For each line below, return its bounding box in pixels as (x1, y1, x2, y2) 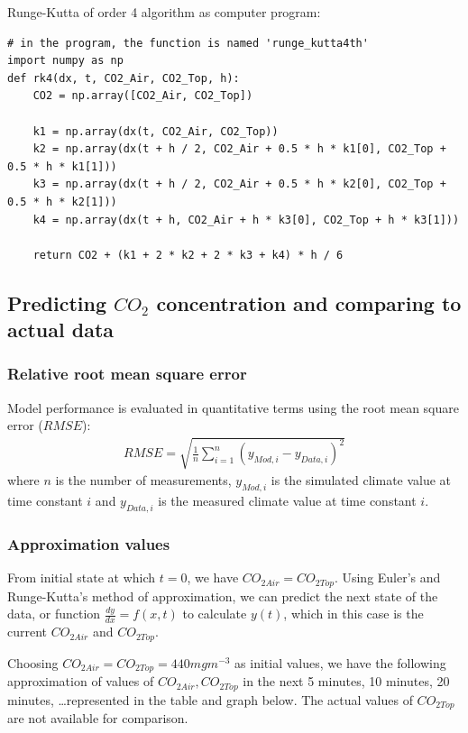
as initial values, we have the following (234, 653, 446, 672)
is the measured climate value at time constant (158, 491, 417, 510)
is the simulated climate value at (271, 471, 452, 490)
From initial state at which (7, 568, 156, 587)
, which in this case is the (283, 604, 424, 623)
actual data (7, 316, 115, 344)
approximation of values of (7, 672, 154, 691)
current (7, 622, 48, 641)
